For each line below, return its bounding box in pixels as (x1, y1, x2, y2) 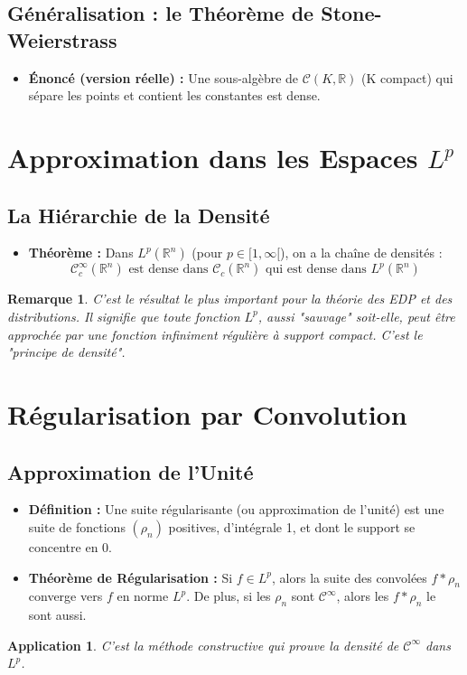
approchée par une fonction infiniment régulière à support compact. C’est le (7, 324, 423, 343)
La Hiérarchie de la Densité (7, 201, 270, 229)
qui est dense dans (266, 263, 367, 277)
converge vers (28, 586, 103, 605)
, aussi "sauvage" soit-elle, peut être (257, 306, 455, 325)
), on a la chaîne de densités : (280, 243, 443, 262)
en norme (117, 586, 169, 605)
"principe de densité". (7, 342, 126, 361)
